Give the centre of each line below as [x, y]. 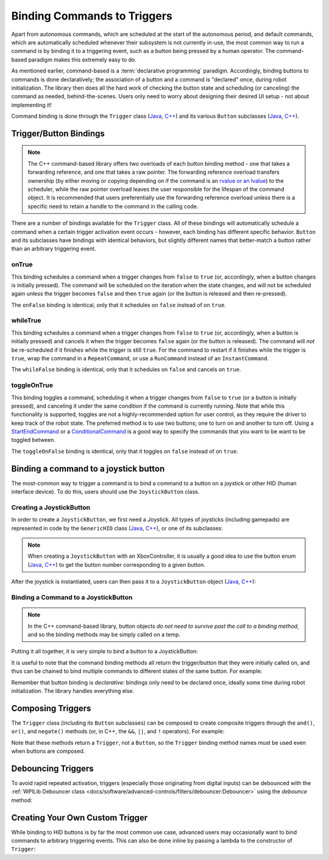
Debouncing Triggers [52, 768]
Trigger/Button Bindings [58, 133]
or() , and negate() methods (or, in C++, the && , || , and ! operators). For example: [118, 731]
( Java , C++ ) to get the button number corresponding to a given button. [117, 564]
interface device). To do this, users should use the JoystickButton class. [105, 492]
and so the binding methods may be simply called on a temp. [104, 634]
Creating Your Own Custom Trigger [80, 818]
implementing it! [31, 105]
